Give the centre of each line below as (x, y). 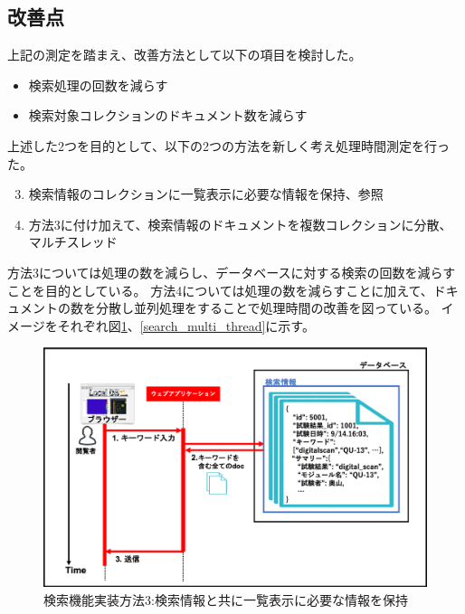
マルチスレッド (73, 242)
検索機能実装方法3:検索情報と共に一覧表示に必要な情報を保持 (226, 599)
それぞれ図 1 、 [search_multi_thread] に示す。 (186, 325)
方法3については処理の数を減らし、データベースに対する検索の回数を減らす (232, 272)
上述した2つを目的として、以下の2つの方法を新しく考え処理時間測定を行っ (228, 145)
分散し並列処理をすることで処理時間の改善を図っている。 (266, 308)
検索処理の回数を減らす (98, 85)
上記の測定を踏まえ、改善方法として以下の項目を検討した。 (185, 55)
